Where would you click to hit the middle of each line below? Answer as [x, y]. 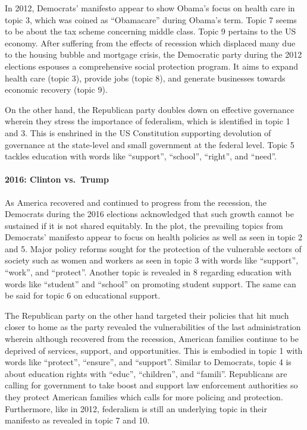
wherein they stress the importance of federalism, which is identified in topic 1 [148, 121]
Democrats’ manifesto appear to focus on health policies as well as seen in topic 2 [154, 237]
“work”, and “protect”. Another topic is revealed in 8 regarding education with [148, 272]
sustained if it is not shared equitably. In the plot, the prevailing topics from [144, 225]
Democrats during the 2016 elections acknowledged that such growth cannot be [149, 214]
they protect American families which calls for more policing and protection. [144, 397]
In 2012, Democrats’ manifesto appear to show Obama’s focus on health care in [150, 8]
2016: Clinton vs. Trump [57, 179]
